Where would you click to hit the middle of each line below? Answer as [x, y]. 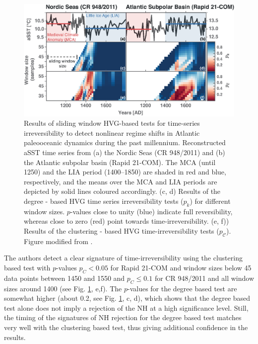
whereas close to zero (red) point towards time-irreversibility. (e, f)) [127, 221]
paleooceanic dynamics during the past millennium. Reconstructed [125, 142]
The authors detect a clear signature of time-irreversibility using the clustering [123, 258]
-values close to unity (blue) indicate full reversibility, [151, 211]
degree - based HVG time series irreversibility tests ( [104, 201]
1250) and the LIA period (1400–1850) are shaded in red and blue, [125, 172]
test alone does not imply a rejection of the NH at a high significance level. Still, [126, 307]
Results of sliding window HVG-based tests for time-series [112, 123]
